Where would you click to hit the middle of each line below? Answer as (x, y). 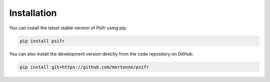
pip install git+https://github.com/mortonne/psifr (84, 67)
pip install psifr (42, 41)
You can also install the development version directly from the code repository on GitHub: (101, 54)
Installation (33, 13)
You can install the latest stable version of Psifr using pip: (68, 28)
